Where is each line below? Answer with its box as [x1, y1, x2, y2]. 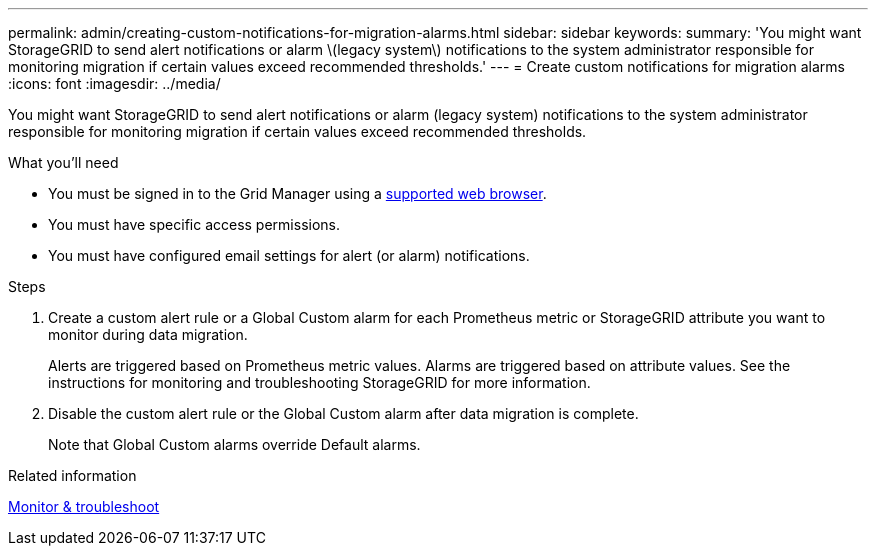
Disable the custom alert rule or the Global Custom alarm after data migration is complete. [48, 405, 639, 422]
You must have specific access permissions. [48, 216, 341, 233]
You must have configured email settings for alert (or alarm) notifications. [48, 247, 530, 264]
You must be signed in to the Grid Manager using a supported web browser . [48, 185, 547, 202]
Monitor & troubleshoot [8, 498, 160, 515]
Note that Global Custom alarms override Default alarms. [48, 436, 421, 453]
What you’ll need [8, 154, 119, 171]
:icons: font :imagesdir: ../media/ [8, 75, 221, 92]
